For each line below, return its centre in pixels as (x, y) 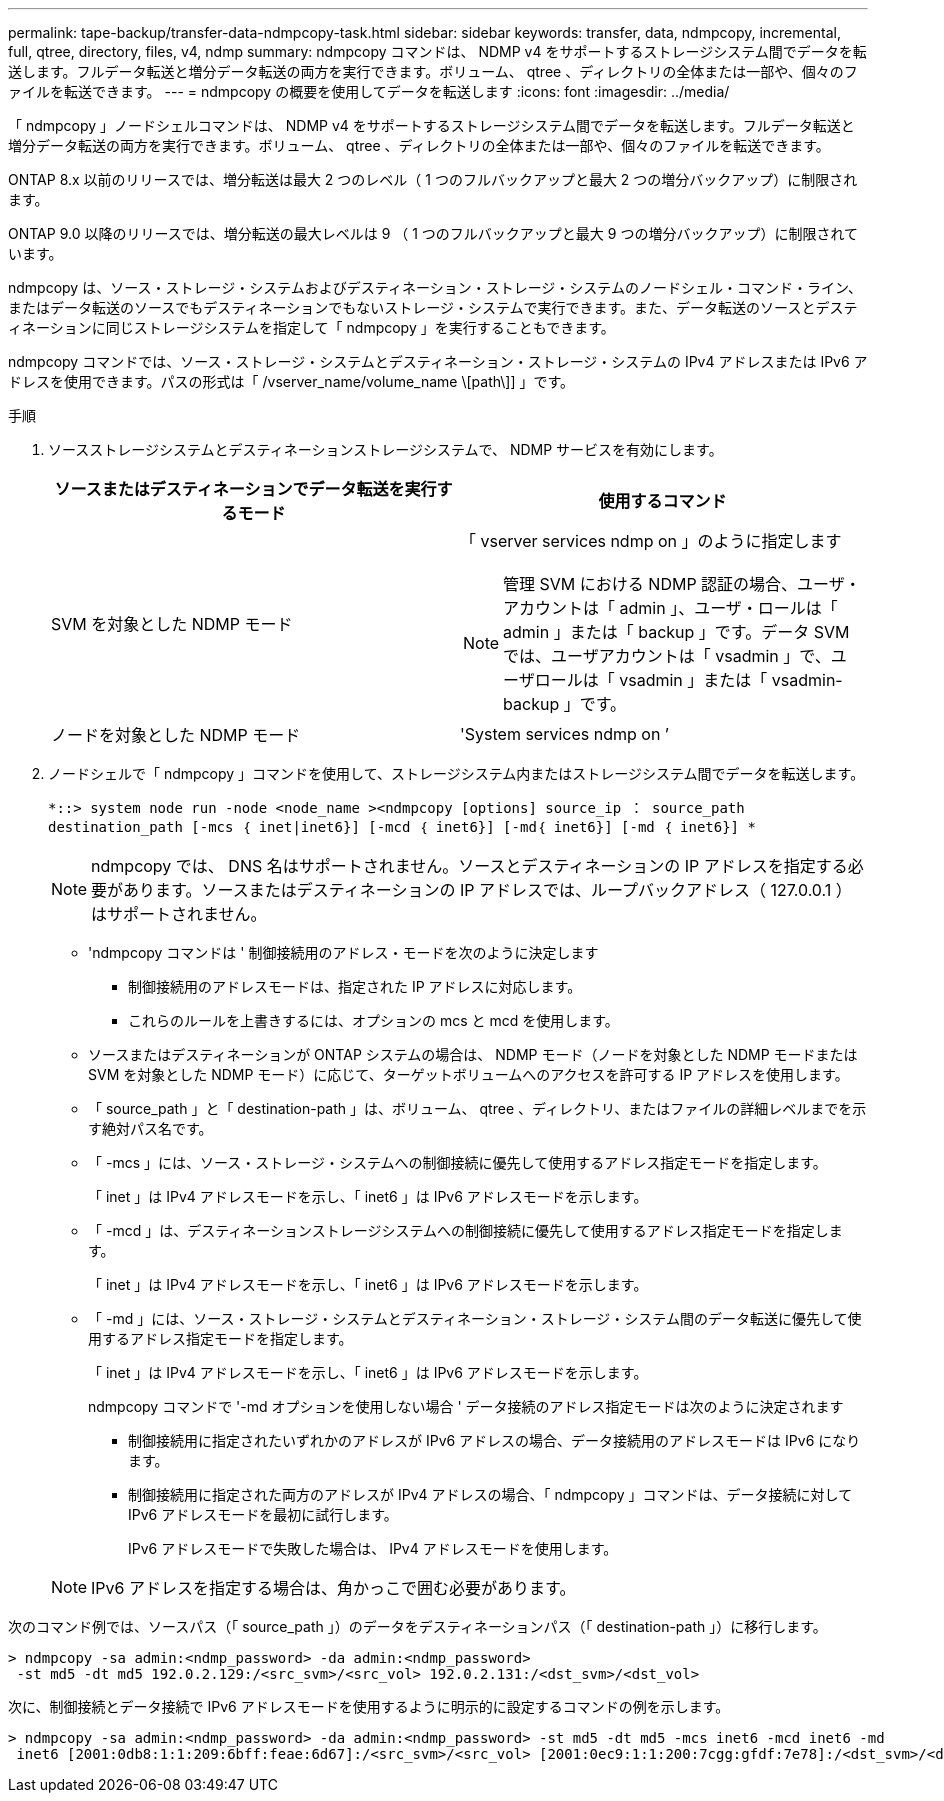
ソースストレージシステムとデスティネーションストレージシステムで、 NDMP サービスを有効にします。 (385, 449)
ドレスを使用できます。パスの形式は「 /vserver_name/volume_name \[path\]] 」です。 (291, 381)
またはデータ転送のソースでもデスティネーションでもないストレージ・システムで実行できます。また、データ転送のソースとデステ (433, 307)
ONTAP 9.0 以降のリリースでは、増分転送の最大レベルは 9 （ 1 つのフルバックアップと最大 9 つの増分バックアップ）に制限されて (433, 233)
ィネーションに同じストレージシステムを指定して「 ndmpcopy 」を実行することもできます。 (311, 327)
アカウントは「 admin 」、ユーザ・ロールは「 (670, 608)
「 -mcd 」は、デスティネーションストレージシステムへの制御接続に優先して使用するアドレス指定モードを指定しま (465, 1230)
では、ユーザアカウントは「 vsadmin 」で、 (667, 656)
